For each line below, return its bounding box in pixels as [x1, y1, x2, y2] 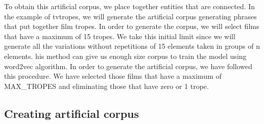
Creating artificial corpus [4, 105, 139, 121]
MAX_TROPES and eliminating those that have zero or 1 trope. [4, 80, 209, 91]
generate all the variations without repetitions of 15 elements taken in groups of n [4, 41, 260, 51]
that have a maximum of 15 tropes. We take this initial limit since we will [4, 30, 235, 41]
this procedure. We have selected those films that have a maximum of [4, 71, 222, 81]
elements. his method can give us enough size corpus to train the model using [4, 50, 247, 61]
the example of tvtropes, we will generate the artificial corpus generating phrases [4, 11, 257, 21]
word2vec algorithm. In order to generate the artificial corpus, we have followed [4, 60, 253, 71]
